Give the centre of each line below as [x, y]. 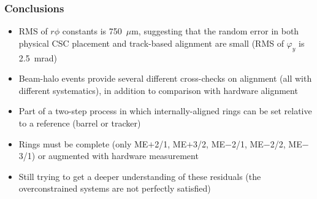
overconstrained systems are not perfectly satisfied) [115, 188]
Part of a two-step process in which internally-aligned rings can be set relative [165, 111]
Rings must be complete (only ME [83, 143]
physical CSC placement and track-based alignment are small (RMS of [151, 43]
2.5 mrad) [38, 57]
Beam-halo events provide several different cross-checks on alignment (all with [165, 78]
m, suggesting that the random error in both [215, 31]
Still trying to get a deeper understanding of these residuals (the [140, 176]
